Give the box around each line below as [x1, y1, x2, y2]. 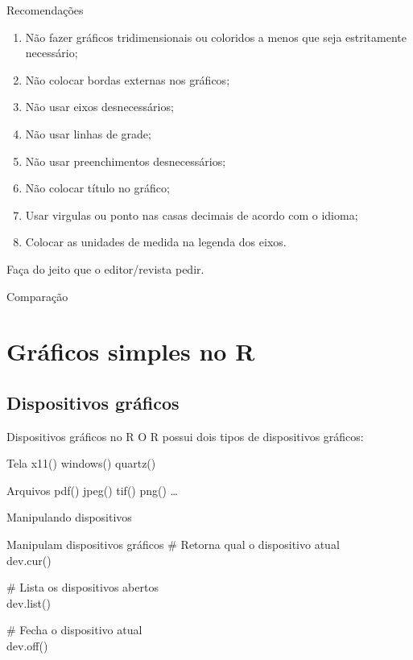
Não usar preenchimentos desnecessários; [25, 152, 226, 169]
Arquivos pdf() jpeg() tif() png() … [6, 481, 178, 498]
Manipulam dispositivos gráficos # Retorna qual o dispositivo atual [6, 536, 340, 553]
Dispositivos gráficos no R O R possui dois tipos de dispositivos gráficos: [6, 427, 364, 444]
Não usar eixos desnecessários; [25, 98, 174, 115]
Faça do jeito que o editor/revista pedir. [6, 260, 204, 277]
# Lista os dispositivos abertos [6, 579, 159, 596]
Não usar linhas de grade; [25, 125, 151, 142]
